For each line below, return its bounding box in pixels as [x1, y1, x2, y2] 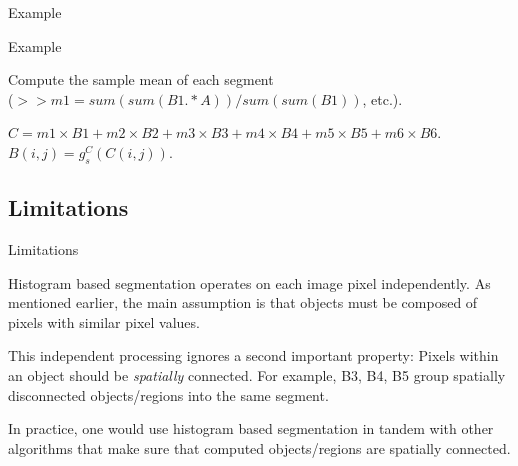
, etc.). [362, 88, 403, 109]
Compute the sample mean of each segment [8, 69, 274, 90]
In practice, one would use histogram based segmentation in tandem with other [8, 418, 494, 439]
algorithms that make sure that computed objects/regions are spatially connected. [8, 437, 511, 458]
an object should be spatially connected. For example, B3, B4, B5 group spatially [8, 364, 506, 385]
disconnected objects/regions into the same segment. [8, 384, 329, 405]
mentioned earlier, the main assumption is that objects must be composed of [8, 292, 478, 313]
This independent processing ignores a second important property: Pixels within [8, 345, 499, 366]
